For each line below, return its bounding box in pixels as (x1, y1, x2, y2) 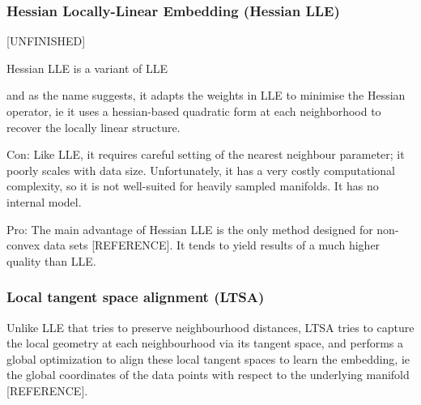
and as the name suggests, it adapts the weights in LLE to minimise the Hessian (6, 87, 406, 104)
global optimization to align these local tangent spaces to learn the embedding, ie (6, 350, 410, 367)
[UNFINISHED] (6, 32, 86, 49)
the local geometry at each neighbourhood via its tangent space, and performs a (6, 335, 403, 352)
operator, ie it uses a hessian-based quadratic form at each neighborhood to (6, 103, 381, 119)
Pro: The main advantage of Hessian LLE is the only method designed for (6, 220, 373, 237)
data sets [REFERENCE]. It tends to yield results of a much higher (43, 237, 381, 254)
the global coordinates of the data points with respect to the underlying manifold (6, 366, 410, 383)
